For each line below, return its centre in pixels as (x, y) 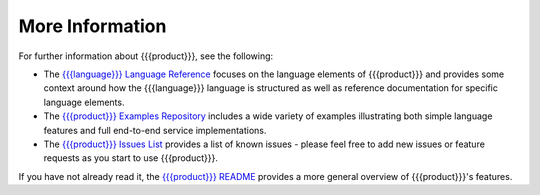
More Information (92, 26)
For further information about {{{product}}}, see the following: (146, 56)
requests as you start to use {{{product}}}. (131, 158)
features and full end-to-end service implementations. (155, 130)
